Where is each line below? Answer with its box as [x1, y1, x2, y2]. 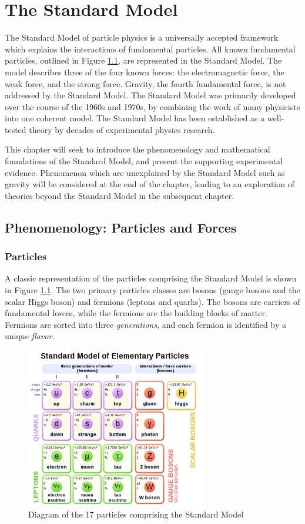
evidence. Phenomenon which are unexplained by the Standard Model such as [5, 166, 285, 178]
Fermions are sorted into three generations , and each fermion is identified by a [5, 318, 286, 330]
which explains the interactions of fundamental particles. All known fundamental [5, 42, 296, 55]
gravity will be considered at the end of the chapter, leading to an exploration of [5, 178, 294, 190]
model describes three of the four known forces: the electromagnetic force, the [5, 65, 284, 78]
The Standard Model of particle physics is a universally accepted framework [5, 31, 279, 44]
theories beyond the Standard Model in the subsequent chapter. [5, 189, 234, 201]
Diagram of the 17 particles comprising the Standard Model [28, 508, 244, 520]
